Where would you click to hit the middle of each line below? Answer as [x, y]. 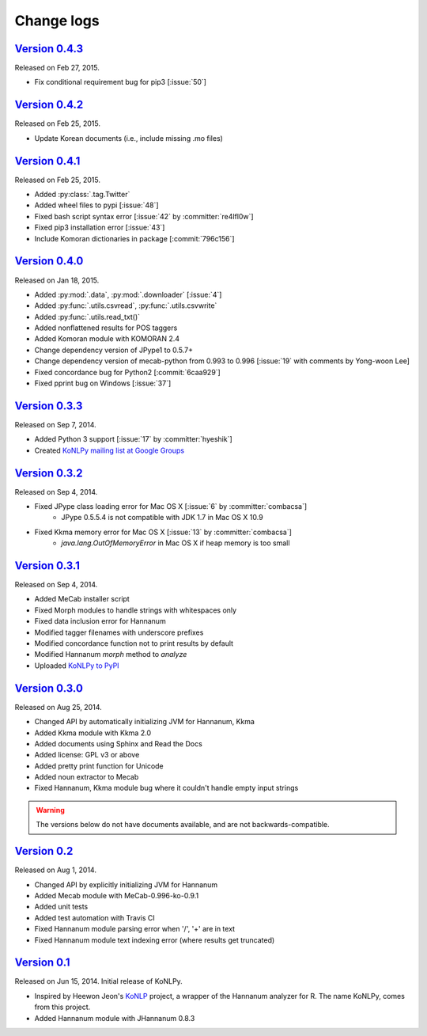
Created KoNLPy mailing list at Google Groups [110, 450]
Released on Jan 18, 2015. [57, 280]
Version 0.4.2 [49, 105]
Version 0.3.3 [49, 406]
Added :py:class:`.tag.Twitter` [82, 195]
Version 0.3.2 [49, 473]
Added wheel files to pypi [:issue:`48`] [96, 205]
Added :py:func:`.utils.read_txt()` [87, 317]
